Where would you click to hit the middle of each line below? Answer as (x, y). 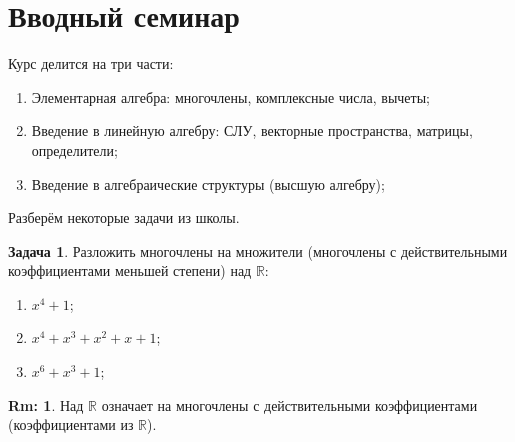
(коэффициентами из (71, 424)
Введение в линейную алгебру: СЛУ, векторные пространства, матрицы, (252, 130)
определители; (74, 149)
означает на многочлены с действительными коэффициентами (289, 404)
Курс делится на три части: (91, 63)
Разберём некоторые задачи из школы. (124, 217)
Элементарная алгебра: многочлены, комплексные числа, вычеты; (230, 96)
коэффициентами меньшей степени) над (130, 270)
